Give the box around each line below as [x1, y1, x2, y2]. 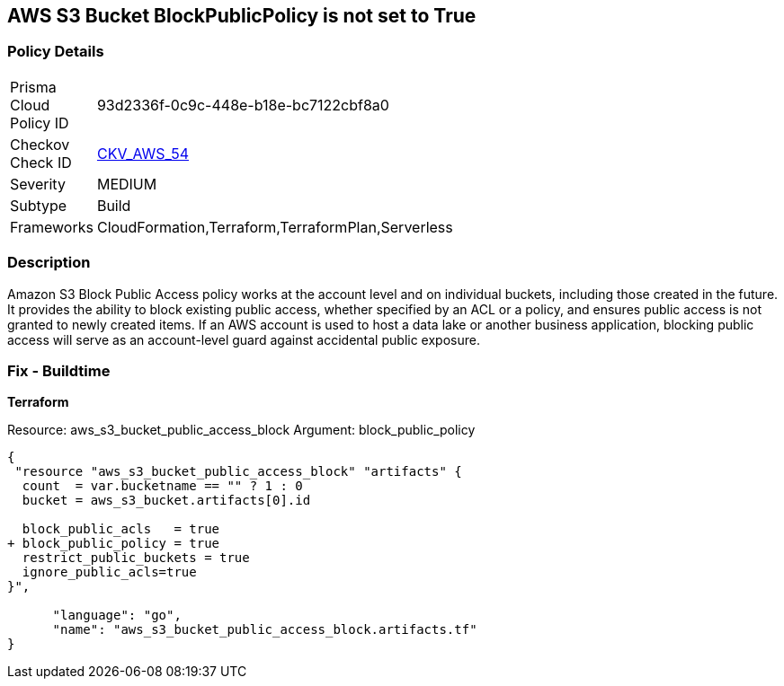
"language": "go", [52, 608, 182, 623]
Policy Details [7, 42, 104, 61]
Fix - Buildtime [7, 361, 111, 380]
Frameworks [10, 217, 94, 236]
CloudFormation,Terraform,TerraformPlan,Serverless [96, 217, 453, 236]
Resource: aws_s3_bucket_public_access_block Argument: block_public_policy [7, 422, 476, 438]
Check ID [10, 153, 72, 171]
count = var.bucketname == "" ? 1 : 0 [22, 479, 303, 494]
